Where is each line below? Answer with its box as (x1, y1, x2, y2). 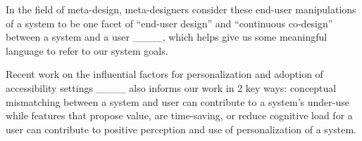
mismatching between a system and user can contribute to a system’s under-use (6, 94, 349, 109)
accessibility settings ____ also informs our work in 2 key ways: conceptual (6, 80, 337, 95)
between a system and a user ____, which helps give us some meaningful (6, 29, 327, 44)
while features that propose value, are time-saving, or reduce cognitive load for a (6, 108, 353, 123)
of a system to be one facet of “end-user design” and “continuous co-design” (6, 15, 333, 30)
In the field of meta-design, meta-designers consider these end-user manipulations (6, 2, 356, 16)
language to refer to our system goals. (6, 43, 168, 58)
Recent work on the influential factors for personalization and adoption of (6, 67, 323, 81)
